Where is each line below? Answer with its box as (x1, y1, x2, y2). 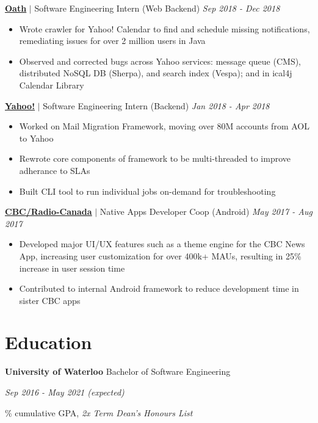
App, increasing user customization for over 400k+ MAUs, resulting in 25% (19, 249, 302, 262)
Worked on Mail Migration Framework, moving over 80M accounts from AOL (19, 120, 309, 132)
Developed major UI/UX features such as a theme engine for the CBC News (19, 237, 305, 250)
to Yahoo (19, 131, 54, 144)
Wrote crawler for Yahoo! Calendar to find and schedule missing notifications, (19, 22, 310, 35)
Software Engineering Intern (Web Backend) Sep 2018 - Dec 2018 (34, 2, 280, 14)
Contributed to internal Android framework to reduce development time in (19, 282, 299, 295)
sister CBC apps (19, 294, 81, 306)
